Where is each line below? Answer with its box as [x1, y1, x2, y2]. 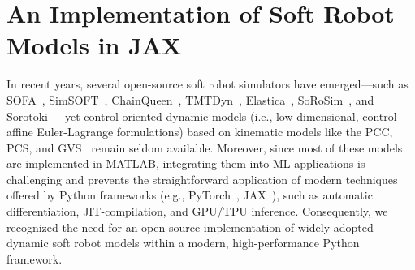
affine [6, 123, 33, 140]
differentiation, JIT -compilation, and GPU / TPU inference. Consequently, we [6, 203, 388, 220]
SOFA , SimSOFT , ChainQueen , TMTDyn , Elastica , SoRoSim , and [6, 91, 374, 108]
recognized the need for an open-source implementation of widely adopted [6, 218, 374, 235]
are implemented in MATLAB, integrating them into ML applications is [6, 155, 365, 172]
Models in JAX [6, 28, 182, 62]
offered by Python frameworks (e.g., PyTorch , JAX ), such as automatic [6, 186, 373, 204]
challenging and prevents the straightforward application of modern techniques [6, 170, 398, 187]
